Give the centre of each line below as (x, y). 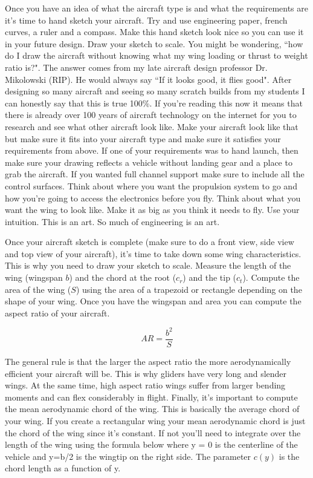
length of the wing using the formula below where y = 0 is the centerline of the (151, 444)
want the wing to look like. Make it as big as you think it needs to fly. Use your (152, 210)
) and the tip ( (210, 277)
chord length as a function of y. (63, 468)
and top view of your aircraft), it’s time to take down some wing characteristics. (153, 253)
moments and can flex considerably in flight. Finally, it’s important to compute (151, 397)
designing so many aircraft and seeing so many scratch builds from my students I (155, 91)
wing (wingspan (34, 277)
